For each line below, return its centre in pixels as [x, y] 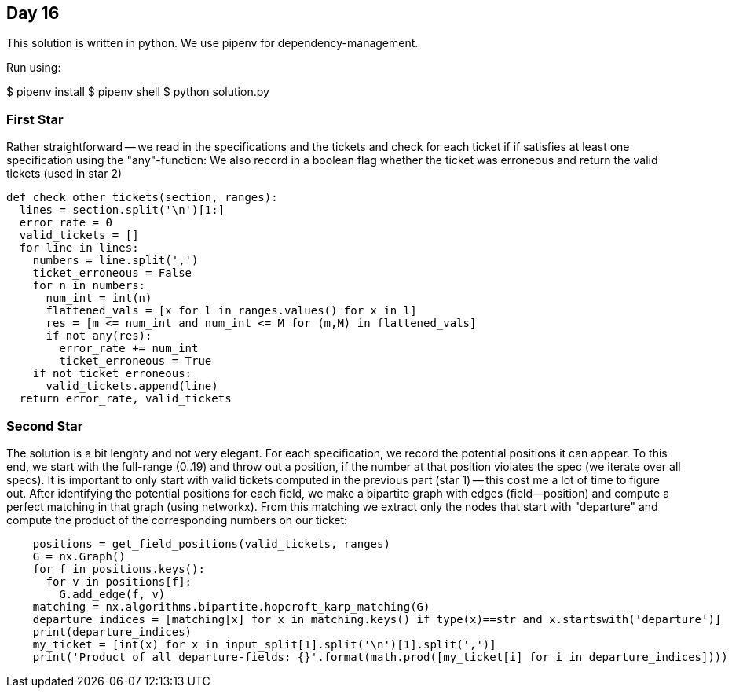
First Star [35, 119]
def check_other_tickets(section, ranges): [142, 198]
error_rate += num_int [129, 349]
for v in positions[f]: [119, 581]
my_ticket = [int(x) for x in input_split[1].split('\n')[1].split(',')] [264, 644]
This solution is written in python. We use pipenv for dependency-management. [212, 43]
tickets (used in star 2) [64, 174]
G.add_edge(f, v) [112, 594]
